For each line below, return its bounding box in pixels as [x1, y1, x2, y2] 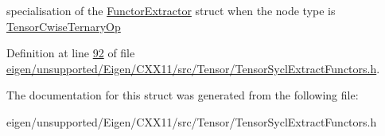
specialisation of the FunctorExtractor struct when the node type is [6, 2, 336, 18]
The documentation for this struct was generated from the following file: [6, 87, 359, 103]
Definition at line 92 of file [6, 45, 135, 61]
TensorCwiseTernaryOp [6, 17, 121, 34]
